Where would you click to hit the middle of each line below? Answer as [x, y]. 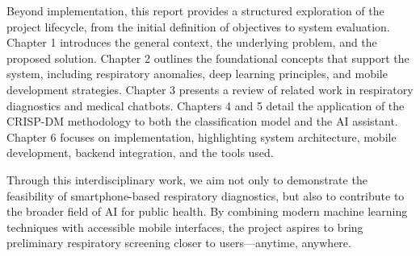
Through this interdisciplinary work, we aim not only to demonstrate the [187, 179]
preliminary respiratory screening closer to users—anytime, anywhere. [179, 243]
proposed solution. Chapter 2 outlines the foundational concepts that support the [208, 58]
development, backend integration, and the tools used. [140, 153]
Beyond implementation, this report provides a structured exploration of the [195, 10]
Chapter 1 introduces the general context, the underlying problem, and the [192, 42]
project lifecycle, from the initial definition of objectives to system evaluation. [198, 26]
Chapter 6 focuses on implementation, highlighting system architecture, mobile [202, 136]
